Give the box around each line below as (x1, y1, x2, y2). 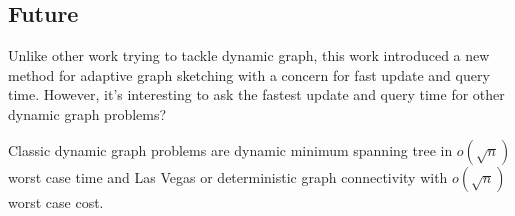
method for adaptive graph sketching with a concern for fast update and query (8, 64, 490, 85)
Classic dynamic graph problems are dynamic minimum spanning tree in (8, 139, 453, 160)
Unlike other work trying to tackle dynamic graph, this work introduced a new (8, 45, 490, 66)
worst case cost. (8, 191, 104, 212)
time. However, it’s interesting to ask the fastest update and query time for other (8, 84, 505, 105)
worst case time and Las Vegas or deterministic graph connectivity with (8, 166, 448, 187)
